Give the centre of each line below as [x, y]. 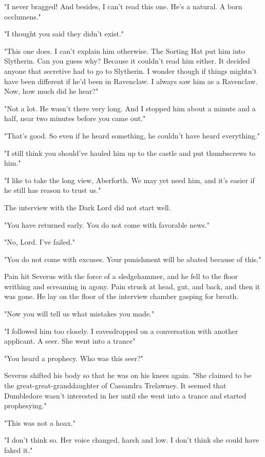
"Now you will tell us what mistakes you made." [79, 314]
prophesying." [25, 405]
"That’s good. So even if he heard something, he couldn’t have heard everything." [132, 135]
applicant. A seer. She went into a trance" [70, 341]
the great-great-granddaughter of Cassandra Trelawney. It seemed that [115, 385]
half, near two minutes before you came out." [75, 118]
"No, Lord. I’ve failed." [40, 242]
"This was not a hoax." [40, 422]
